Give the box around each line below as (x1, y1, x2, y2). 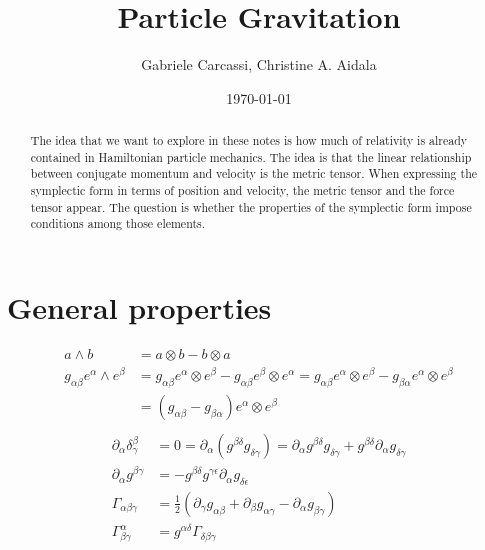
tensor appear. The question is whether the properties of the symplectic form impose (30, 198, 472, 215)
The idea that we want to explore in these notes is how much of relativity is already (30, 132, 468, 149)
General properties (7, 287, 272, 328)
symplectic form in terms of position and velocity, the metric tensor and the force (30, 182, 455, 199)
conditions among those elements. (30, 215, 206, 232)
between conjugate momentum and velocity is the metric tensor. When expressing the (30, 165, 478, 182)
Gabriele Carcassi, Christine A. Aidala (141, 54, 377, 75)
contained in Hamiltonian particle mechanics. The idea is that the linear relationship (30, 148, 472, 165)
